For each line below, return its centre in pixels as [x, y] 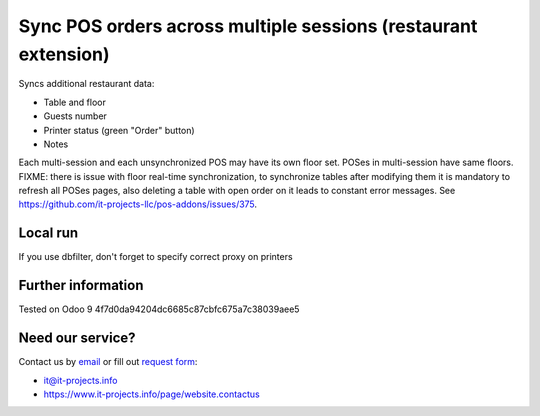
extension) [64, 54]
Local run [48, 233]
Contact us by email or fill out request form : [108, 362]
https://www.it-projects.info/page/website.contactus [151, 394]
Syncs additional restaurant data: [86, 84]
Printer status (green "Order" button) [119, 130]
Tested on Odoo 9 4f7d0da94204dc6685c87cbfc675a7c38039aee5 [159, 309]
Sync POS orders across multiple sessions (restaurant [248, 26]
